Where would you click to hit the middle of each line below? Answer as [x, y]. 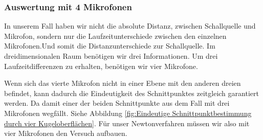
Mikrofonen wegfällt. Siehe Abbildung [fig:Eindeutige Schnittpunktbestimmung [128, 113]
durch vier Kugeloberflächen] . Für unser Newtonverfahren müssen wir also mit [127, 123]
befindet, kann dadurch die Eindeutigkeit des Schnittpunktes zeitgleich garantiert [131, 93]
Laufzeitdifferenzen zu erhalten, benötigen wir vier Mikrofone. [101, 66]
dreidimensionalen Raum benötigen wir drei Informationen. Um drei [111, 56]
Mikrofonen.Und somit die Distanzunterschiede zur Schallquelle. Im [110, 46]
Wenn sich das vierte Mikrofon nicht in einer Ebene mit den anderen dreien [123, 83]
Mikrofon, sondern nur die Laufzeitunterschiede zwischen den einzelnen [115, 36]
